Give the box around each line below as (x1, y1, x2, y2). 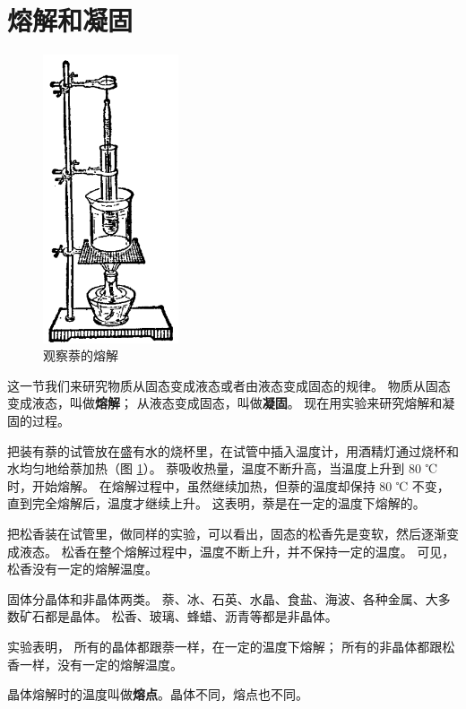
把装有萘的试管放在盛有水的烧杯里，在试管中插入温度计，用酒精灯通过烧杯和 (7, 441, 459, 460)
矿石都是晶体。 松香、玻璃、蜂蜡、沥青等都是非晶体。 (19, 607, 338, 626)
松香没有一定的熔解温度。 (7, 559, 158, 578)
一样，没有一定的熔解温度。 (19, 654, 183, 673)
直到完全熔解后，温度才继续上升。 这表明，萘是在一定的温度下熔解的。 (7, 494, 426, 513)
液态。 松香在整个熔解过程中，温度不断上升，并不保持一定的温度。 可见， (19, 541, 455, 560)
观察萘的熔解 (43, 346, 118, 365)
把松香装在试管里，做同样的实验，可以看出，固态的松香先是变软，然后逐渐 (7, 523, 446, 542)
